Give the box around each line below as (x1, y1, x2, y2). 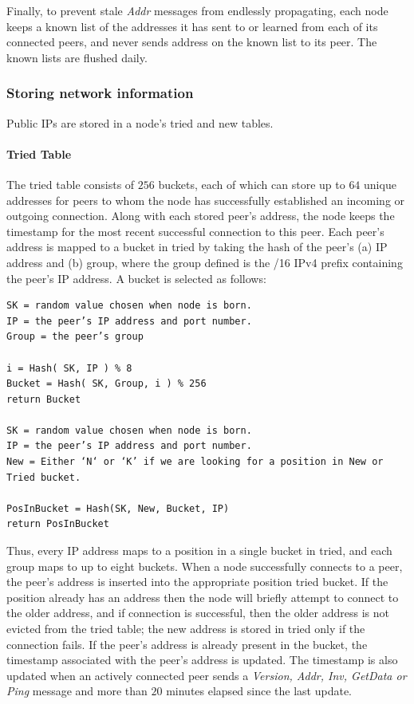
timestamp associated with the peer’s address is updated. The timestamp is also (6, 651, 398, 668)
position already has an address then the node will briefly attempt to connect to (6, 588, 399, 605)
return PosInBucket (6, 518, 109, 530)
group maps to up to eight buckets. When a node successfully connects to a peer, (6, 557, 403, 574)
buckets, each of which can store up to (158, 175, 345, 192)
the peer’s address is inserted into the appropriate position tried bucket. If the (6, 573, 388, 590)
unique (364, 175, 396, 192)
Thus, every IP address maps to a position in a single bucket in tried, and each (6, 542, 392, 559)
